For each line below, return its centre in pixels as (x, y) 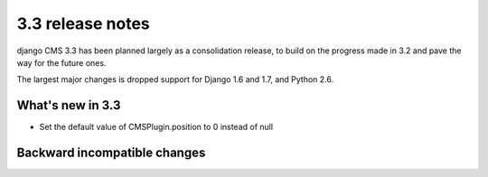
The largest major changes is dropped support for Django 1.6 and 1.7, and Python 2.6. (175, 79)
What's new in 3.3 (69, 105)
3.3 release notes (84, 23)
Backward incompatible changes (111, 153)
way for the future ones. (61, 62)
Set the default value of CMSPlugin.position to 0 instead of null (156, 127)
